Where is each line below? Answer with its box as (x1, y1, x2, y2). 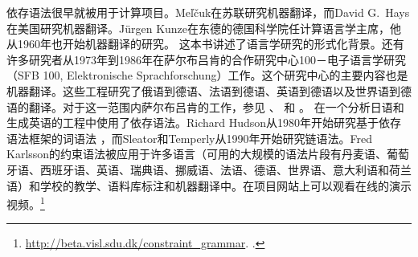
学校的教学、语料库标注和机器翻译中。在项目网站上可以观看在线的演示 (39, 177, 412, 194)
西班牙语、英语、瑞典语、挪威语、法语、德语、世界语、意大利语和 (39, 161, 389, 177)
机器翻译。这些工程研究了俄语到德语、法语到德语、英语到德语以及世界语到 (6, 82, 400, 99)
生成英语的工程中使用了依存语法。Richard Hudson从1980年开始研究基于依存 (6, 114, 402, 131)
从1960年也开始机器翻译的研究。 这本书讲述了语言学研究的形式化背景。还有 (6, 35, 404, 52)
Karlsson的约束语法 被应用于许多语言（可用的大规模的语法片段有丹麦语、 (6, 145, 387, 162)
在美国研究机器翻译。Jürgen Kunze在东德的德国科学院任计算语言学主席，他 (6, 19, 402, 36)
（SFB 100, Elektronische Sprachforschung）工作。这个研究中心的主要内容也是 (6, 67, 408, 84)
